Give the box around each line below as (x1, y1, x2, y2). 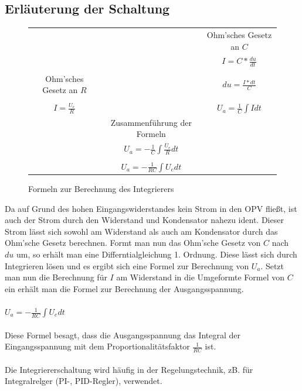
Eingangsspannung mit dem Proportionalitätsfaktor (5, 340, 190, 352)
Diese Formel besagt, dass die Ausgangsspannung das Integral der (5, 328, 241, 341)
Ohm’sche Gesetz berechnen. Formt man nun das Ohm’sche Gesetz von (5, 236, 261, 249)
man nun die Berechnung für (5, 271, 107, 283)
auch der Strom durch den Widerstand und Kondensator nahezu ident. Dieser (5, 214, 284, 226)
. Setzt (260, 259, 284, 272)
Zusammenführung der (110, 116, 192, 128)
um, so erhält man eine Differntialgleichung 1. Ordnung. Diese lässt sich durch (16, 248, 297, 260)
